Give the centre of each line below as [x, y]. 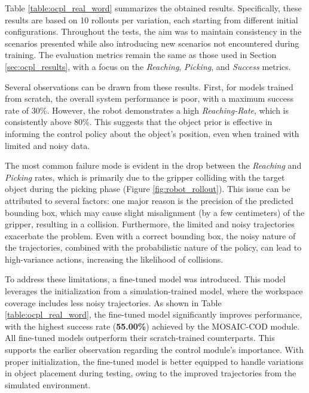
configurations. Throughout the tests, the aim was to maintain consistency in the [153, 31]
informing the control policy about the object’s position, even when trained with [152, 133]
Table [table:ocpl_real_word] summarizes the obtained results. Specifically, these [153, 8]
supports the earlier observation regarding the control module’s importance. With [154, 350]
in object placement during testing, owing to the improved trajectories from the [151, 373]
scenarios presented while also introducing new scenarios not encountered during [152, 43]
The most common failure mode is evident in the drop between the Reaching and [153, 165]
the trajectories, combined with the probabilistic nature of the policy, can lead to [153, 247]
